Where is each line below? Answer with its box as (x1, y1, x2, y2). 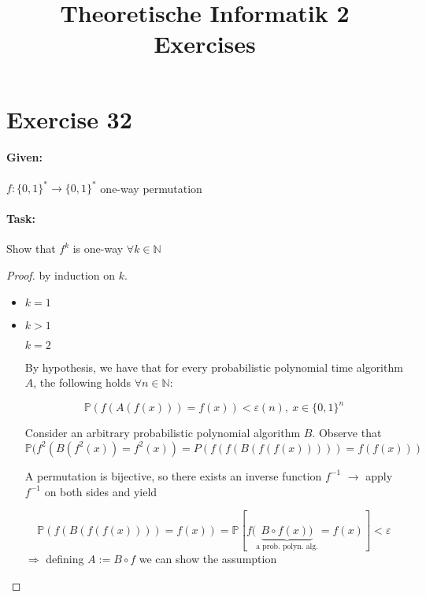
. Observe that (312, 425, 382, 441)
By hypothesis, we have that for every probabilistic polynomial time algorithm (24, 358, 403, 375)
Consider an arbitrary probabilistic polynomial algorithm (24, 425, 301, 441)
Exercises (154, 28, 256, 60)
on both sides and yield (44, 483, 157, 499)
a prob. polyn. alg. (256, 543, 318, 551)
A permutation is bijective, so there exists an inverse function (24, 467, 322, 484)
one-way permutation (100, 180, 202, 196)
